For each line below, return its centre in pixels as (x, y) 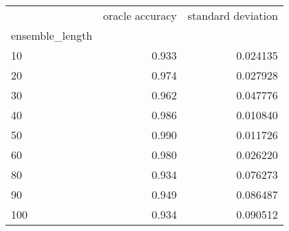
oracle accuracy (140, 15)
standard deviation (233, 15)
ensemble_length (52, 35)
